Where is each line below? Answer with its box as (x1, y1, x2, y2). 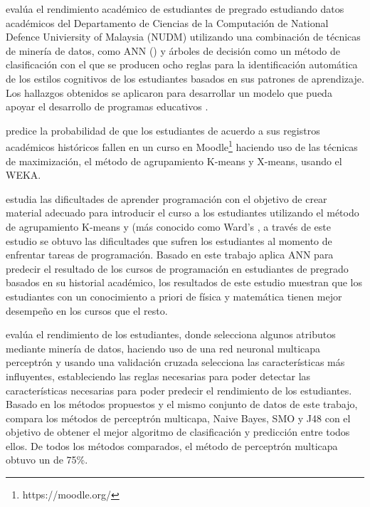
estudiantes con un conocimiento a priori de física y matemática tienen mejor (6, 288, 342, 303)
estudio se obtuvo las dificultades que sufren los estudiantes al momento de (6, 233, 332, 248)
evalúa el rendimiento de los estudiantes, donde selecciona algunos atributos (6, 327, 336, 342)
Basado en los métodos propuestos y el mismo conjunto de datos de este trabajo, (6, 397, 358, 412)
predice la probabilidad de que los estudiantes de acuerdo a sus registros (6, 122, 320, 137)
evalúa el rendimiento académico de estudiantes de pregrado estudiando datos (6, 1, 344, 16)
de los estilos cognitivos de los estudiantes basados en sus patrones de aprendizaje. (6, 70, 364, 85)
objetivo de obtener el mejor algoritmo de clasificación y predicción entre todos (6, 424, 350, 439)
